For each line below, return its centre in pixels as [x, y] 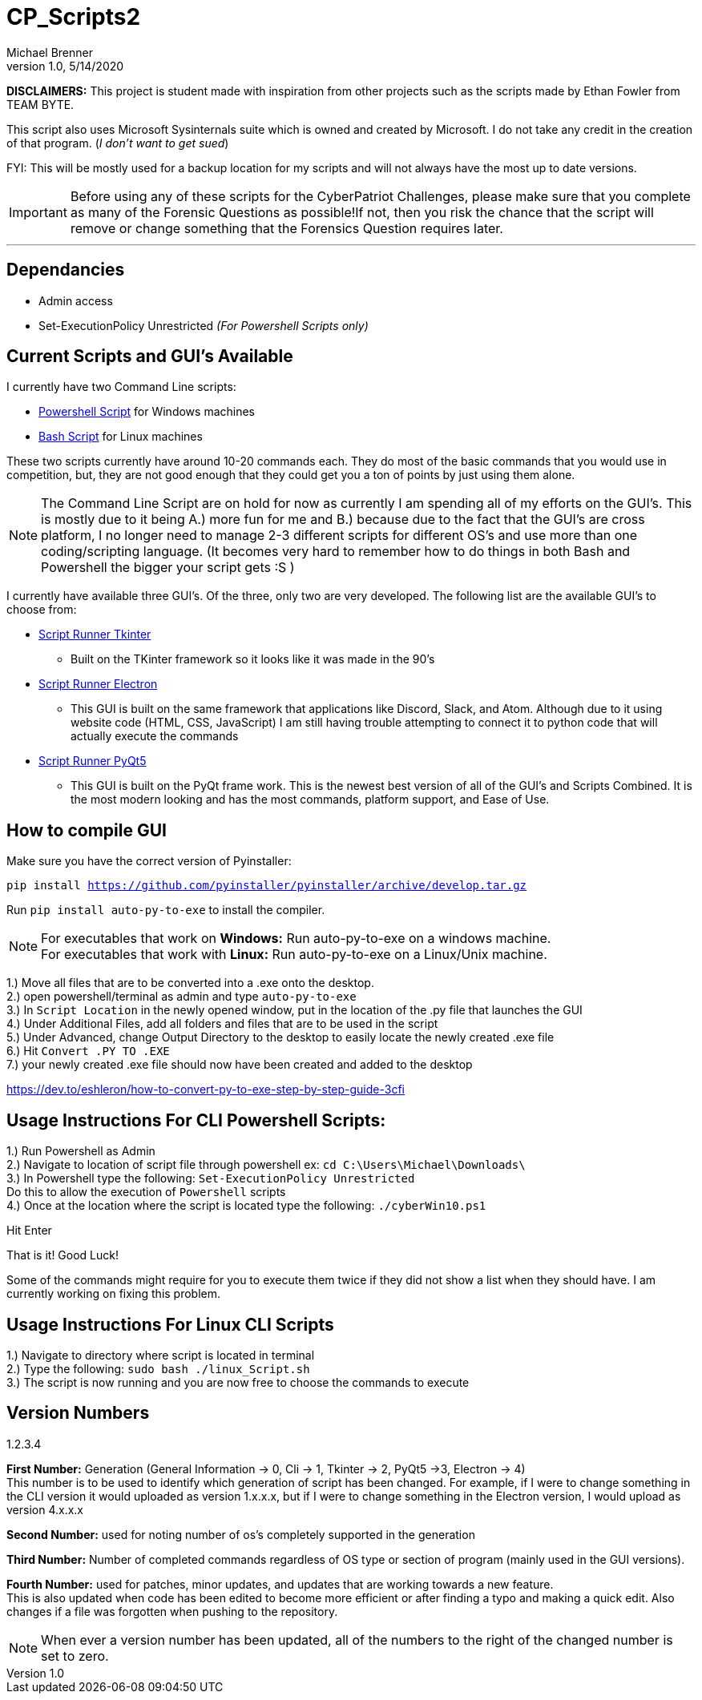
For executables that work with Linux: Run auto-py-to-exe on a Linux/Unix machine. [294, 955]
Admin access [76, 300]
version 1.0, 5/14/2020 [65, 66]
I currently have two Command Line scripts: [121, 387]
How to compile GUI [87, 830]
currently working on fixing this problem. [114, 1294]
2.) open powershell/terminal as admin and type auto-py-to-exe [182, 997]
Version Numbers [78, 1413]
